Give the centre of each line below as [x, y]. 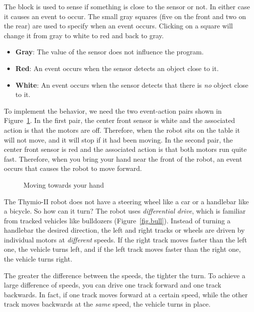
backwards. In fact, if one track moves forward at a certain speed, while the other [126, 294]
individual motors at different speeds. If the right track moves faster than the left [126, 239]
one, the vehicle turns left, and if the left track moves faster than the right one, [122, 249]
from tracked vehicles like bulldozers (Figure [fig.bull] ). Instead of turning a [117, 220]
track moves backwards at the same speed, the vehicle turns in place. [107, 304]
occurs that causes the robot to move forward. [73, 168]
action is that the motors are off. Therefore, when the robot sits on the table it [122, 130]
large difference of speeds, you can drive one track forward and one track [113, 285]
